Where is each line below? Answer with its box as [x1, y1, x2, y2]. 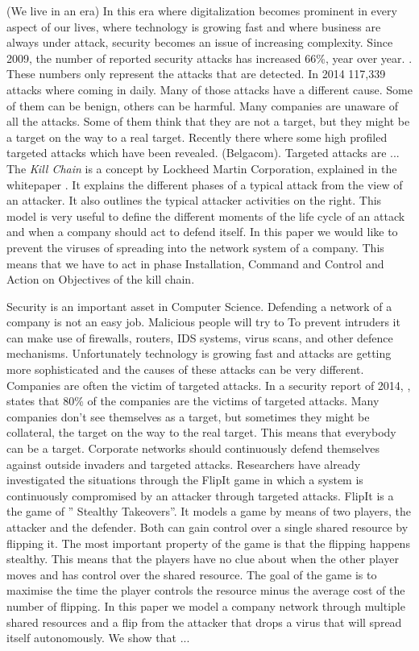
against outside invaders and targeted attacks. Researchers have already [6, 455, 361, 472]
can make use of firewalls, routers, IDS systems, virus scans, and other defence [6, 329, 393, 346]
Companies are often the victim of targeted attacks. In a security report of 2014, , [6, 376, 411, 393]
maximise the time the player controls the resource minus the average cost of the [6, 582, 405, 599]
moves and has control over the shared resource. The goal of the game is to [6, 566, 377, 583]
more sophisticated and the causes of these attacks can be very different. [6, 361, 364, 378]
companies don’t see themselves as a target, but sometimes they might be [6, 408, 370, 425]
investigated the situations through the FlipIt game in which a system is [6, 471, 363, 488]
